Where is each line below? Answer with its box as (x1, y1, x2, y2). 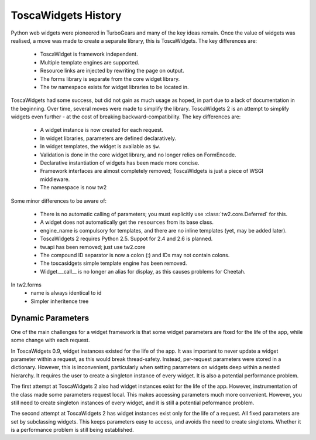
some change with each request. (11, 337, 90, 344)
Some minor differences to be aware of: (11, 197, 107, 204)
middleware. (40, 176, 70, 183)
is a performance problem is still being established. (11, 427, 134, 434)
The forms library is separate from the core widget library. (40, 75, 180, 82)
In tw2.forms (11, 281, 42, 288)
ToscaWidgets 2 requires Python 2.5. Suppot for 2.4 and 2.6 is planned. (40, 235, 213, 243)
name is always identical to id (30, 289, 102, 296)
